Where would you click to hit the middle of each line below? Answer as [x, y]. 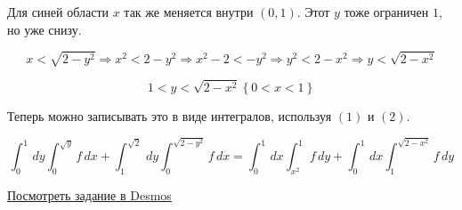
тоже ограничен [386, 12]
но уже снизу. [45, 29]
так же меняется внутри [189, 12]
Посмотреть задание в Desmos [89, 194]
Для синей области [58, 12]
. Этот [313, 12]
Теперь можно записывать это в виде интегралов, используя [170, 115]
